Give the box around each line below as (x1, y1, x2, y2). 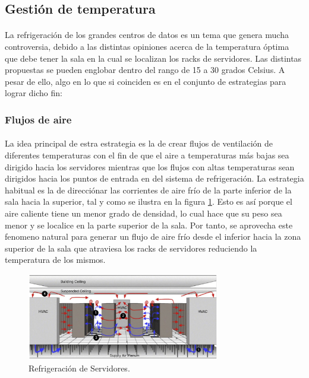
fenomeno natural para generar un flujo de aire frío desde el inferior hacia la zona (5, 230, 301, 243)
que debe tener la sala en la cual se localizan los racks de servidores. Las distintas (5, 52, 302, 64)
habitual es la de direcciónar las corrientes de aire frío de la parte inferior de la (5, 183, 292, 196)
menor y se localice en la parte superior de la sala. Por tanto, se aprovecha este (5, 218, 293, 231)
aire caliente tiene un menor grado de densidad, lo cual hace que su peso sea (5, 207, 282, 219)
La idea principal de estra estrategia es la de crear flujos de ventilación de (5, 137, 273, 150)
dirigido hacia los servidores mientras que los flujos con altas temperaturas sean (5, 160, 295, 173)
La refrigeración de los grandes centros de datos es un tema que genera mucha (5, 28, 289, 41)
